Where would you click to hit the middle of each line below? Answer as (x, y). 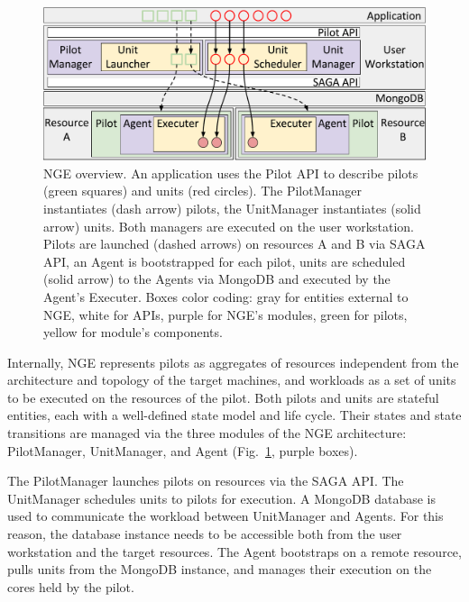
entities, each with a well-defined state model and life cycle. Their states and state (234, 415)
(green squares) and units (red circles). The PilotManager (203, 191)
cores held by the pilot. (71, 586)
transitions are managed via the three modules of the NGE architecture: (207, 433)
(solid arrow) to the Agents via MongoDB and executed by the (217, 279)
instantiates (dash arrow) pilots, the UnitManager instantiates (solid (232, 208)
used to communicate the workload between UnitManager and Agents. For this (225, 516)
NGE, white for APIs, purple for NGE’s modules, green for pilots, (225, 314)
